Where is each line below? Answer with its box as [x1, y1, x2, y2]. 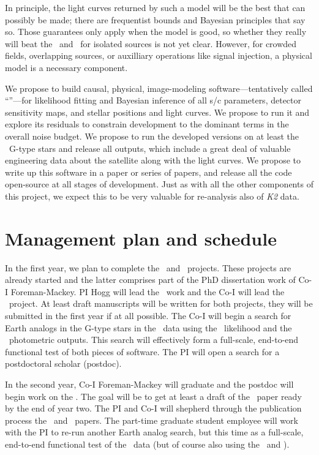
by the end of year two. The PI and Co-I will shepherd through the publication [5, 402, 302, 415]
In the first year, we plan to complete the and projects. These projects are [5, 261, 291, 274]
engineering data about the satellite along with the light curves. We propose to [5, 154, 301, 167]
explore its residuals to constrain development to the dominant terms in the [5, 118, 289, 130]
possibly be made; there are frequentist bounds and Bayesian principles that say [5, 13, 306, 26]
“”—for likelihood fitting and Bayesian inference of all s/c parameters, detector [5, 94, 302, 107]
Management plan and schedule [5, 225, 277, 250]
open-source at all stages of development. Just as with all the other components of [5, 178, 313, 190]
